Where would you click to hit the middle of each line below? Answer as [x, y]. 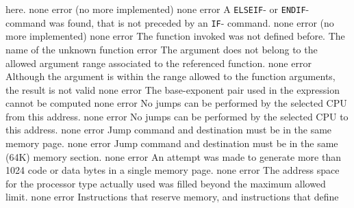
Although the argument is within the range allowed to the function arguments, [170, 76]
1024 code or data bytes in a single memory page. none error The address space [173, 170]
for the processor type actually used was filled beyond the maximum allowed [166, 183]
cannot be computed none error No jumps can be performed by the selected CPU [176, 103]
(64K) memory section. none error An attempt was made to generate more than [174, 156]
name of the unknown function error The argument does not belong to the [162, 49]
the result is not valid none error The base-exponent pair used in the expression [173, 89]
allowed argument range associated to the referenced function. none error [159, 63]
